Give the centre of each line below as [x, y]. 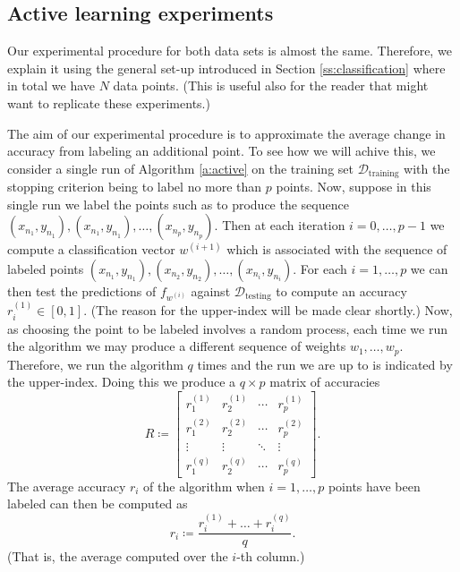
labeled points [46, 269]
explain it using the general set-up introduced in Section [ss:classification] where [226, 68]
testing [258, 297]
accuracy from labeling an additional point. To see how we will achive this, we [221, 151]
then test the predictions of [82, 291]
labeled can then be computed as [98, 504]
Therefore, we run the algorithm [95, 364]
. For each [320, 269]
